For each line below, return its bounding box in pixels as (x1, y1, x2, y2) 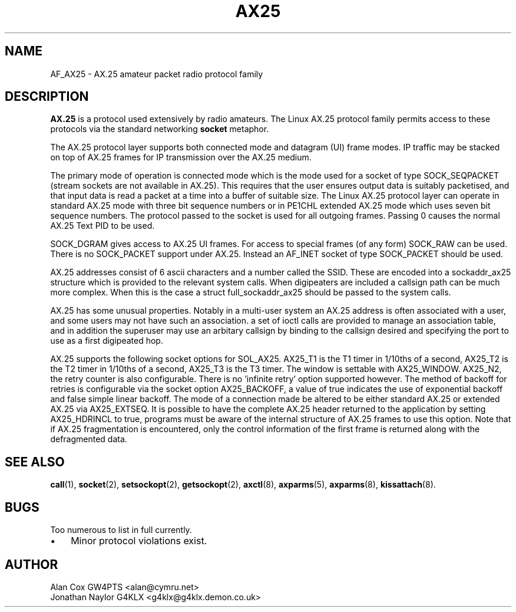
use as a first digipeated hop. (50, 335, 163, 346)
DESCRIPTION (5, 89, 89, 104)
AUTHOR (5, 557, 58, 572)
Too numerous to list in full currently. (50, 525, 192, 535)
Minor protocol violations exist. (71, 535, 207, 547)
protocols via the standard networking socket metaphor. (50, 124, 269, 134)
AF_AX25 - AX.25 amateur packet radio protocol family (50, 68, 263, 79)
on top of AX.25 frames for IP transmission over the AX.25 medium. (50, 152, 312, 163)
